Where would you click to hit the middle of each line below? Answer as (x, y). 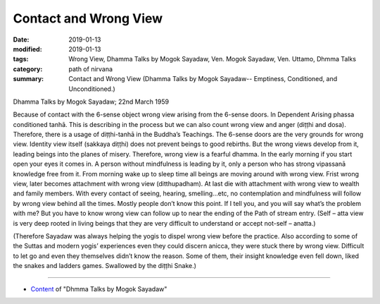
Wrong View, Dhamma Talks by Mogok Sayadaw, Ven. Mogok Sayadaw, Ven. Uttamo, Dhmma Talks (213, 59)
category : (28, 69)
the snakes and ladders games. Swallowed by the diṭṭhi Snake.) (105, 266)
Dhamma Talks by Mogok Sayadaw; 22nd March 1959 (91, 102)
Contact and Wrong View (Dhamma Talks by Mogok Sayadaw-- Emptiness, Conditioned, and (203, 79)
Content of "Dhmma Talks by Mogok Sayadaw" (99, 288)
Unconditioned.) (92, 89)
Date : (21, 39)
